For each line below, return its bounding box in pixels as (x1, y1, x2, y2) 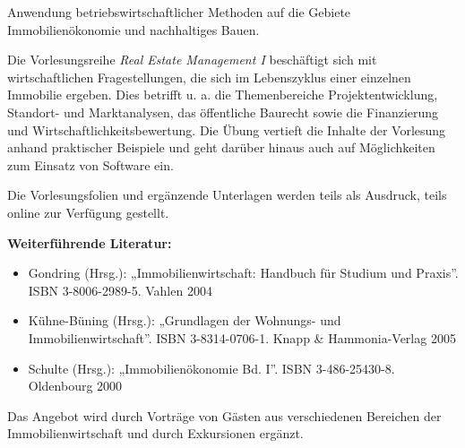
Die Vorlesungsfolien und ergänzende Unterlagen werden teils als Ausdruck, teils (7, 185, 447, 204)
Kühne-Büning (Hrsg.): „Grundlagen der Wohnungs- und (28, 311, 341, 330)
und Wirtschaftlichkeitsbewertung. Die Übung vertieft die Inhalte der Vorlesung (7, 120, 446, 139)
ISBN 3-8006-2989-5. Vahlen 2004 (28, 280, 212, 299)
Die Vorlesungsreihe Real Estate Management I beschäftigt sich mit (7, 50, 377, 69)
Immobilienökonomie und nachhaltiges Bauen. (7, 20, 260, 39)
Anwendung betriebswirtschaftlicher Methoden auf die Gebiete (7, 3, 351, 21)
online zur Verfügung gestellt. (7, 202, 169, 221)
